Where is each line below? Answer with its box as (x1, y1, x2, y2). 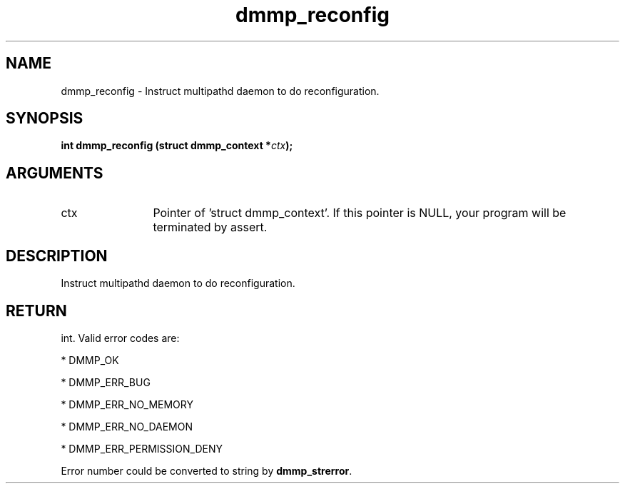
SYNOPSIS (6, 109, 83, 128)
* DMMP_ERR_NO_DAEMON (61, 420, 193, 433)
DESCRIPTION (6, 246, 108, 265)
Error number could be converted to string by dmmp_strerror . (61, 464, 352, 477)
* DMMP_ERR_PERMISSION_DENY (61, 442, 223, 455)
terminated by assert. (153, 220, 268, 235)
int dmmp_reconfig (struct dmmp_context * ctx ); (61, 139, 293, 152)
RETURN (6, 301, 67, 320)
